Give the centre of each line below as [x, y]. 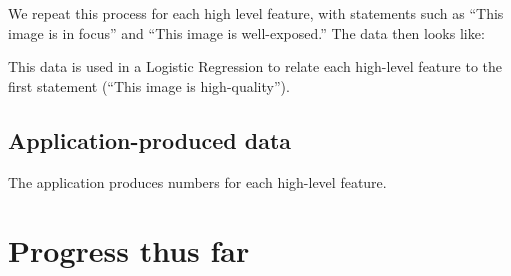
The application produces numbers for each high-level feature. [197, 181]
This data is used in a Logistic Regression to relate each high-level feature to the [255, 66]
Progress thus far [129, 250]
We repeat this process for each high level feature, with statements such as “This [256, 13]
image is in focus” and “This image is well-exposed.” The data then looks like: [246, 32]
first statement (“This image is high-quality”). [149, 85]
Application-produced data [150, 139]
